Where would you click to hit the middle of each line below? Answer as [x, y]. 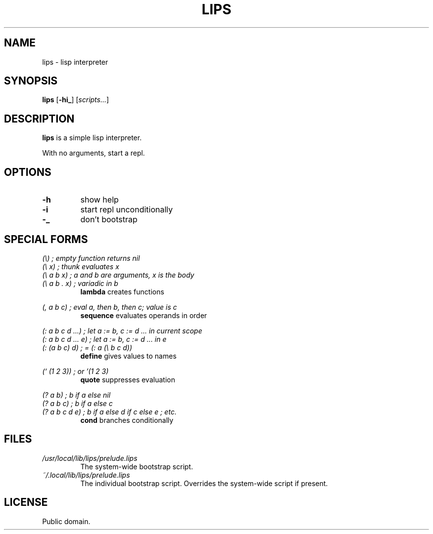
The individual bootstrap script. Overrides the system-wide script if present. [204, 483]
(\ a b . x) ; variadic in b [80, 283]
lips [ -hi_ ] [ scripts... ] [76, 100]
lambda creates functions [122, 291]
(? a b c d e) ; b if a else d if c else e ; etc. [109, 411]
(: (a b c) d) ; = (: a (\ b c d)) [87, 347]
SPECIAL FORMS [46, 239]
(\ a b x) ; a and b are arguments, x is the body [118, 275]
